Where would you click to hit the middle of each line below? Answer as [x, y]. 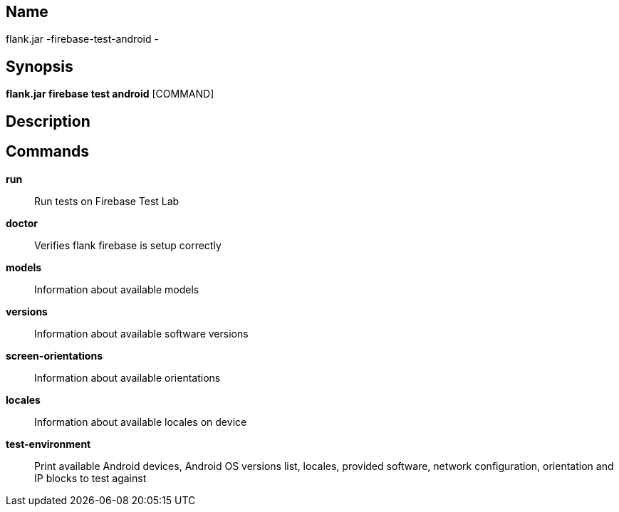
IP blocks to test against [90, 478]
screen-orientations [54, 355]
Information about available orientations [128, 377]
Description [48, 121]
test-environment [48, 444]
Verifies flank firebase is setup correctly [128, 245]
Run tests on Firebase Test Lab [107, 201]
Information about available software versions [141, 333]
